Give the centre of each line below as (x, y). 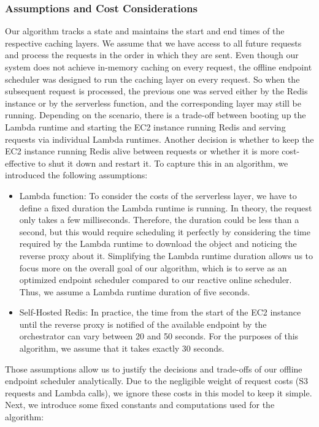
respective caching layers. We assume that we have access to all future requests (153, 43)
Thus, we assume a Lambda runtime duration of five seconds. (135, 291)
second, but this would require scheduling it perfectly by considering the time (165, 231)
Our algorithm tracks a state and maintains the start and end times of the (145, 31)
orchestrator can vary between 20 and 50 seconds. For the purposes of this (159, 336)
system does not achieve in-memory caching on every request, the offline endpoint (159, 67)
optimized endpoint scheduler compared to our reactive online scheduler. (156, 280)
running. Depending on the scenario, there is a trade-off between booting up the (156, 115)
